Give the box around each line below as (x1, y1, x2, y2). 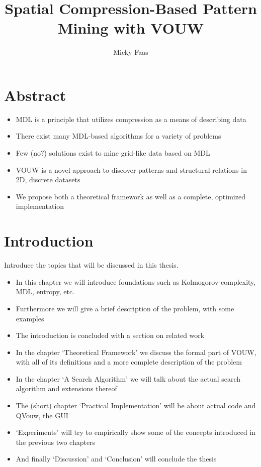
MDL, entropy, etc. (16, 286, 75, 297)
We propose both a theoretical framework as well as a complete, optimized (16, 191, 245, 201)
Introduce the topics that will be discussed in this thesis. (4, 260, 179, 270)
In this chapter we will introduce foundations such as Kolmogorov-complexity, (16, 276, 256, 287)
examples (16, 313, 44, 323)
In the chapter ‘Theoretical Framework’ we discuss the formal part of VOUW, (16, 346, 256, 357)
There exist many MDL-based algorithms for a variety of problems (16, 131, 221, 141)
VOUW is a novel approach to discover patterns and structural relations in (16, 164, 247, 175)
